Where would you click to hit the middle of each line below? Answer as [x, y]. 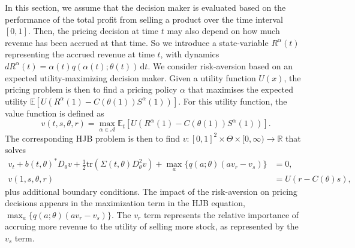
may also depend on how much [223, 31]
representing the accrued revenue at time [80, 54]
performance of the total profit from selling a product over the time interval [144, 19]
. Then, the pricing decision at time [93, 31]
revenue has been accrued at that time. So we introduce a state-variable [137, 42]
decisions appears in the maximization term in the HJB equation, [125, 203]
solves [16, 150]
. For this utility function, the [233, 101]
